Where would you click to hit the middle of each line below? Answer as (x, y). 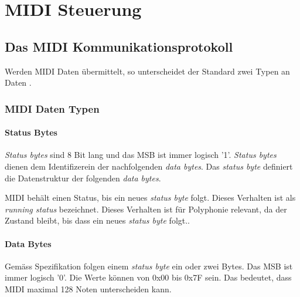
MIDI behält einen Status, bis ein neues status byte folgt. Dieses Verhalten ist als (150, 198)
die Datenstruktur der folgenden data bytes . (83, 178)
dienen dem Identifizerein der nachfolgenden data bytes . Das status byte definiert (149, 166)
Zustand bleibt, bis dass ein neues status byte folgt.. (98, 220)
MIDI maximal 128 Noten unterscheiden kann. (88, 288)
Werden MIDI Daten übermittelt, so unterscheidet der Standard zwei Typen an (147, 71)
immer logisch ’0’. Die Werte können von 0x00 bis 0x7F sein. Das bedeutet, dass (148, 277)
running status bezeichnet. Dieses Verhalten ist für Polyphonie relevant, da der (146, 209)
